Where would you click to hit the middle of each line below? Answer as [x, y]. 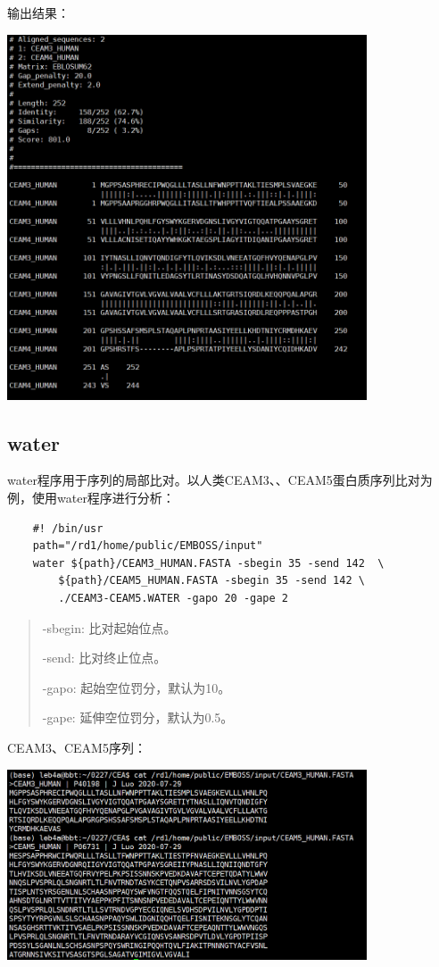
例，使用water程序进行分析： [91, 497]
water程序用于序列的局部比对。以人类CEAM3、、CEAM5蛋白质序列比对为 [220, 480]
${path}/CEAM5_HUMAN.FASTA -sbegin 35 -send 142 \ [211, 581]
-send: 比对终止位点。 [104, 658]
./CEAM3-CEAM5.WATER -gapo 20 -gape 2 [173, 598]
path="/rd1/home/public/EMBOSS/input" [148, 546]
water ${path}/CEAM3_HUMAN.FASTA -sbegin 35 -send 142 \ [208, 563]
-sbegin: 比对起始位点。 [109, 627]
